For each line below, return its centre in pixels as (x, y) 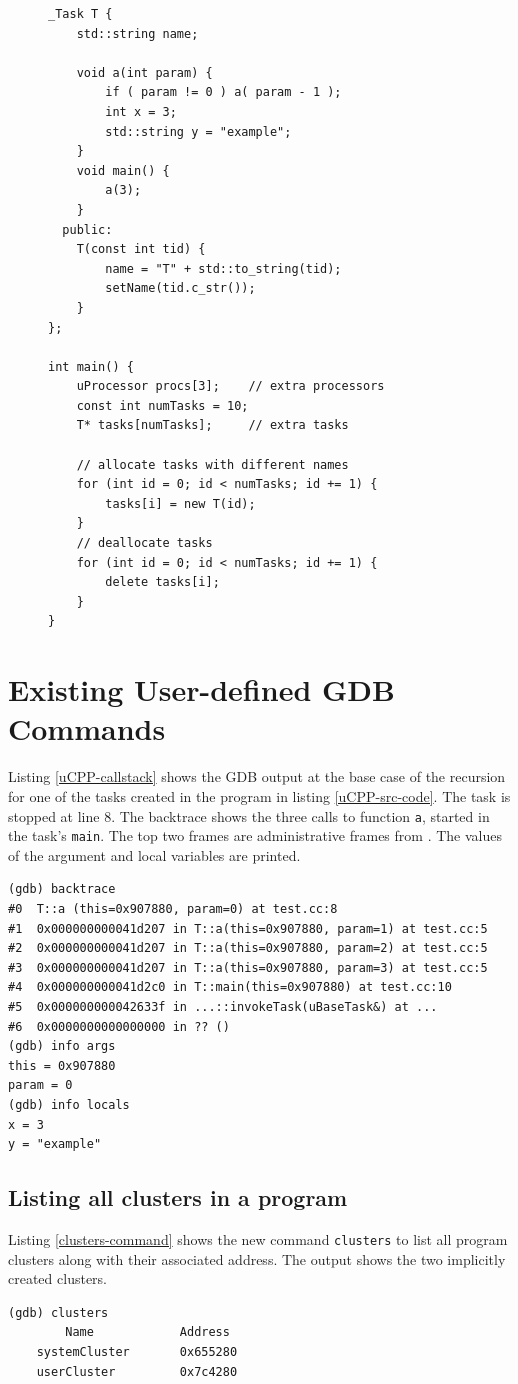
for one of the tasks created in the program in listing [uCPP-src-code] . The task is (259, 795)
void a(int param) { (144, 72)
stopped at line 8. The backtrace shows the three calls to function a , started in (249, 815)
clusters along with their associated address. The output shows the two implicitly (257, 1258)
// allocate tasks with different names (212, 464)
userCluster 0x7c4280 (137, 1371)
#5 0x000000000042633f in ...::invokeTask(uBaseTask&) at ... (223, 1006)
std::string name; (137, 33)
